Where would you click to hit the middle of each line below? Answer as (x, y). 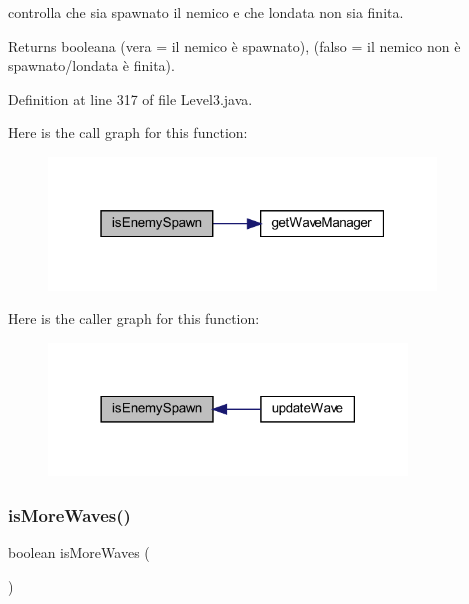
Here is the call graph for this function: (128, 132)
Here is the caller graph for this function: (134, 318)
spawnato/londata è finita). (91, 65)
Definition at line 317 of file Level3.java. (130, 98)
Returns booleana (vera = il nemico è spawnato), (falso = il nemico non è (234, 45)
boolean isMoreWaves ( (79, 552)
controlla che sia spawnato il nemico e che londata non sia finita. (206, 12)
